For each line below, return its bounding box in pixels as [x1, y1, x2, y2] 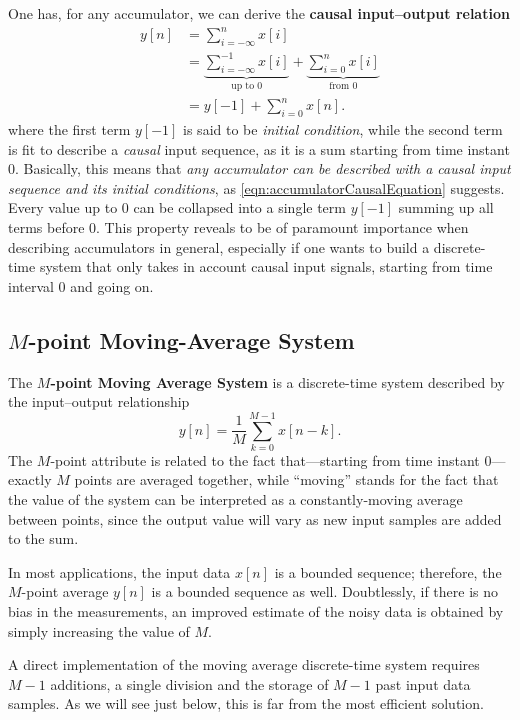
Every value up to [8, 197, 118, 218]
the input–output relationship [8, 391, 190, 412]
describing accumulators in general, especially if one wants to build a [8, 236, 430, 257]
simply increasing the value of [8, 620, 190, 641]
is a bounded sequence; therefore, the [274, 561, 502, 582]
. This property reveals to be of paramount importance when [96, 216, 469, 237]
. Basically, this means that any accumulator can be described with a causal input [15, 158, 511, 179]
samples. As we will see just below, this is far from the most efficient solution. [8, 693, 484, 714]
